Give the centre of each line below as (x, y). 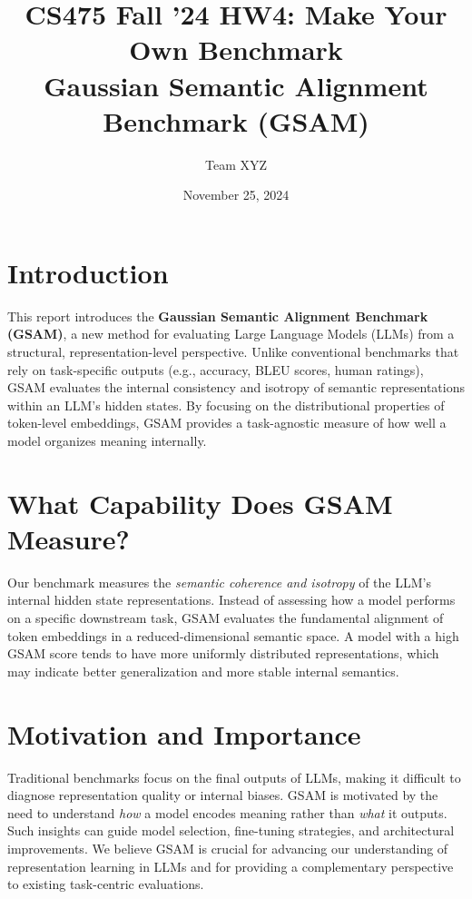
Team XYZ (236, 164)
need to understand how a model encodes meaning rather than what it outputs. (227, 812)
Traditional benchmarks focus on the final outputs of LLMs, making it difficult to (234, 777)
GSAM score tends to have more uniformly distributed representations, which (223, 653)
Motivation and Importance (184, 733)
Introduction (88, 272)
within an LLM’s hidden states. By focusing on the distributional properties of (226, 405)
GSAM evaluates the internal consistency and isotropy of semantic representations (236, 387)
